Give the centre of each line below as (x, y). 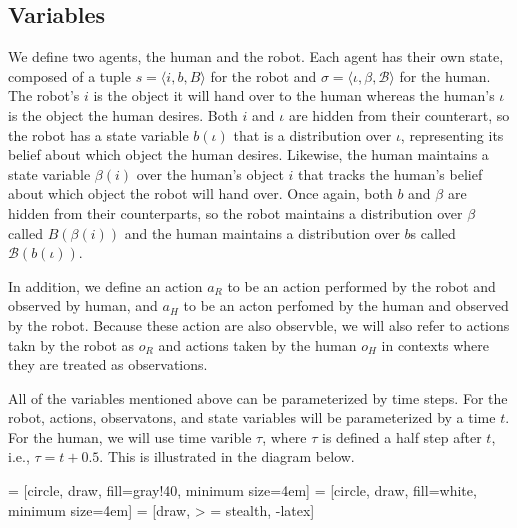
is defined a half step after (402, 436)
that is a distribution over (312, 134)
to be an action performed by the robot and (361, 285)
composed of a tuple (69, 75)
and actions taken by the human (257, 344)
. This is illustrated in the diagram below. (227, 456)
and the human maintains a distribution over (262, 232)
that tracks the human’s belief (390, 173)
